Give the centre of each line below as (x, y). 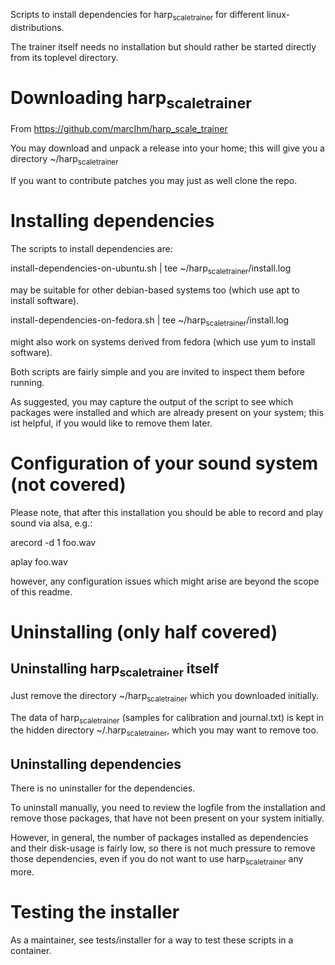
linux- (278, 14)
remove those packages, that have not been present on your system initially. (167, 818)
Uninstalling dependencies (96, 764)
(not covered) (68, 484)
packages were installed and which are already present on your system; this (167, 412)
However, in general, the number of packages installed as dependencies (159, 837)
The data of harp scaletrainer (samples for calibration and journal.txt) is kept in (167, 718)
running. (27, 382)
